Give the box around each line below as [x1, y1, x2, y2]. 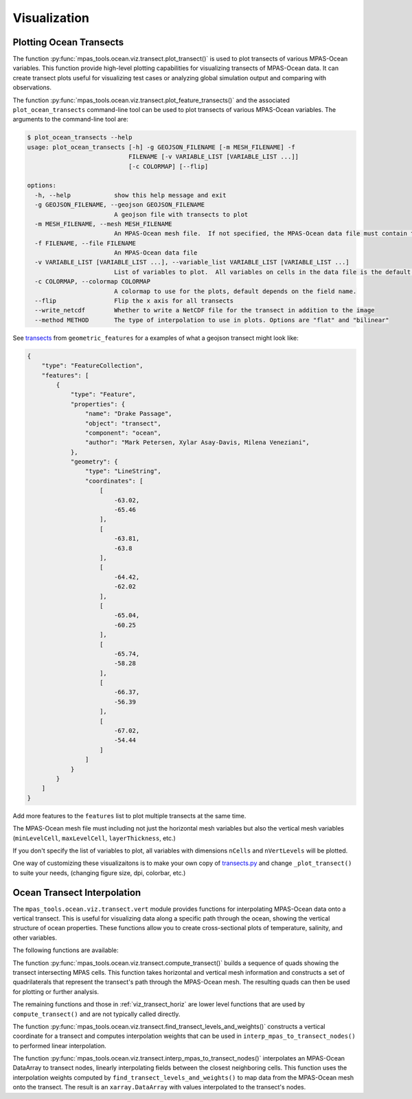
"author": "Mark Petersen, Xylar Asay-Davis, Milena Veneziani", [84, 439, 310, 446]
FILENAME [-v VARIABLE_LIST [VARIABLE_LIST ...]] [128, 153, 299, 161]
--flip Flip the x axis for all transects [34, 297, 234, 305]
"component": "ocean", [84, 429, 161, 437]
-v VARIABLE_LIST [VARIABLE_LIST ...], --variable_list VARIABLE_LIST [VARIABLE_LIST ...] [34, 258, 350, 266]
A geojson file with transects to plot [113, 210, 249, 218]
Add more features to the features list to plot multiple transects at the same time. [12, 811, 247, 820]
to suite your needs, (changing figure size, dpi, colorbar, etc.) [12, 868, 186, 877]
